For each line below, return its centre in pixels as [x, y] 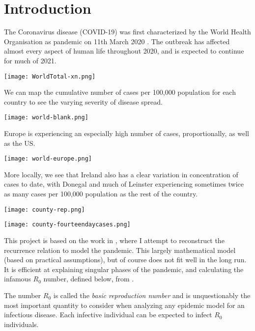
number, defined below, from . [89, 279]
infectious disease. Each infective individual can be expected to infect [108, 315]
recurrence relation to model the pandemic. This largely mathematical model [120, 250]
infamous [17, 279]
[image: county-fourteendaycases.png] [67, 225]
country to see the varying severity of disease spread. [83, 101]
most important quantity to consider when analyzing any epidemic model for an [124, 305]
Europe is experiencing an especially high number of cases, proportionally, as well [127, 133]
